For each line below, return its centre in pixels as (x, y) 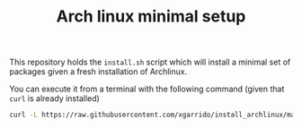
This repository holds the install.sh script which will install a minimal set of (150, 62)
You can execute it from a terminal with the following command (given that (147, 89)
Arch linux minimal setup (151, 17)
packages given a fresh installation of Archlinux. (98, 72)
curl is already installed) (55, 98)
